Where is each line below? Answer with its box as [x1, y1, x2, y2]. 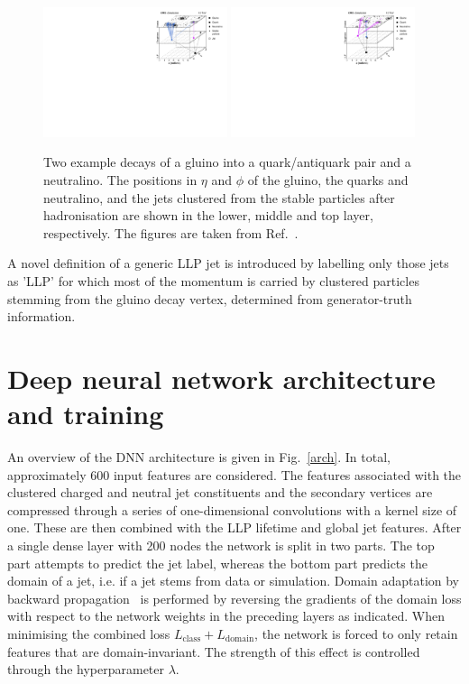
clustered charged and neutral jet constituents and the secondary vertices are [7, 483, 433, 502]
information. [7, 307, 76, 326]
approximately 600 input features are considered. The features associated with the [7, 465, 462, 484]
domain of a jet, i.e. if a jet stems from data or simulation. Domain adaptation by [7, 571, 460, 590]
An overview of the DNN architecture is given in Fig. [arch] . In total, [7, 448, 391, 467]
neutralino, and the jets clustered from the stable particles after [43, 188, 395, 207]
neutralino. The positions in [43, 171, 198, 189]
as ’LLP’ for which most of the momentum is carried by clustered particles [7, 271, 419, 290]
